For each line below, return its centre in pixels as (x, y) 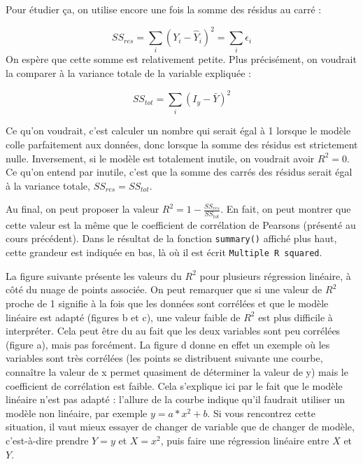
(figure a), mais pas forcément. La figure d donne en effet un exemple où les (168, 344)
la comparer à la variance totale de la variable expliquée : (128, 73)
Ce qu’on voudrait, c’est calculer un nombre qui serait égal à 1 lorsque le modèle (178, 131)
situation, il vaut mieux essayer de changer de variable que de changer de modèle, (180, 427)
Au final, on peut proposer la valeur (83, 209)
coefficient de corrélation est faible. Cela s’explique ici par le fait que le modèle (174, 385)
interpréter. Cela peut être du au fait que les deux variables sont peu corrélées (173, 331)
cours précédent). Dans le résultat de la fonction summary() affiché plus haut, (171, 238)
